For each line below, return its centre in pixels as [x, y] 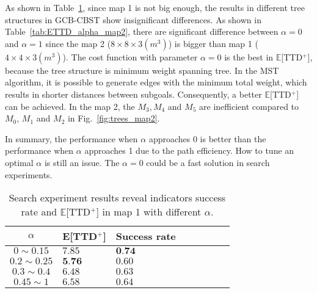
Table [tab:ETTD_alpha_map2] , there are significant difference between [142, 31]
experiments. [29, 174]
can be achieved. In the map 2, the [70, 106]
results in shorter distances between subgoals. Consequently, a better [133, 94]
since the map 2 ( [78, 43]
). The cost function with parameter [130, 56]
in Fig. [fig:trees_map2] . [114, 118]
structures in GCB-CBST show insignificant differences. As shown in [133, 19]
